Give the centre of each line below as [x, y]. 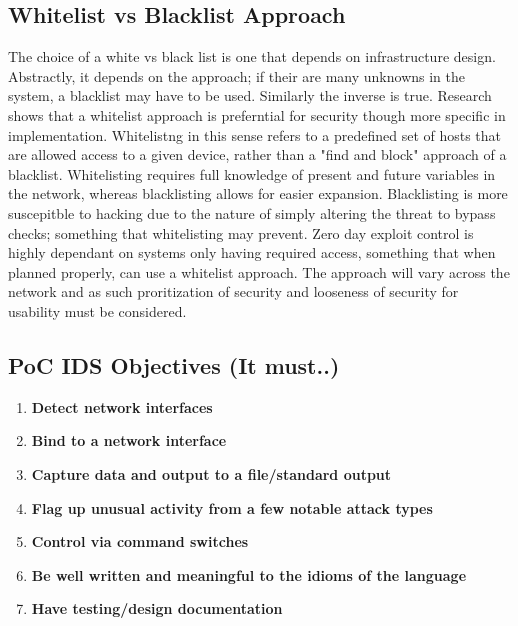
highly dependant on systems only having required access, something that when [252, 252]
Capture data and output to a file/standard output [211, 473]
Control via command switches [140, 541]
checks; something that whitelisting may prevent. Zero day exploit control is [241, 232]
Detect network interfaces [122, 406]
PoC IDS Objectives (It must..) [174, 364]
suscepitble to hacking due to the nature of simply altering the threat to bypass [252, 212]
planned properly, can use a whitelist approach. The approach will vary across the [259, 271]
